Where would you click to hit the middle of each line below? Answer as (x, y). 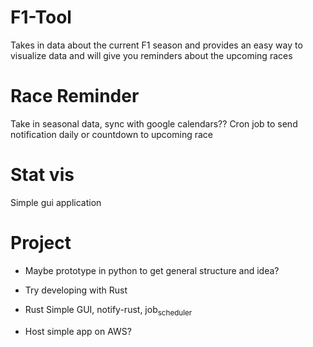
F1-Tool (41, 17)
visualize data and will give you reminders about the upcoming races (151, 55)
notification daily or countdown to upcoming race (111, 134)
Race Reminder (75, 96)
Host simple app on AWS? (78, 331)
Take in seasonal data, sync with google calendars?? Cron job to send (154, 123)
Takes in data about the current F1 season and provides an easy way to (156, 45)
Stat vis (42, 175)
